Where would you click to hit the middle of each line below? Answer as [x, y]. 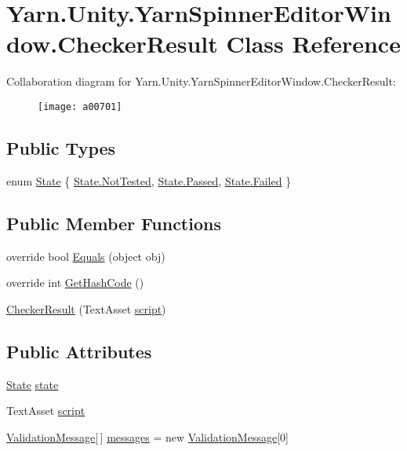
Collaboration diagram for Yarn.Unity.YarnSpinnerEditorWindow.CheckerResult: [201, 81]
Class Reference [313, 44]
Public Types [61, 147]
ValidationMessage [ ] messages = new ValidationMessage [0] [147, 436]
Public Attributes [79, 351]
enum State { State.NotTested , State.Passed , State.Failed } [149, 180]
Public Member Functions [114, 223]
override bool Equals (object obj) [86, 256]
